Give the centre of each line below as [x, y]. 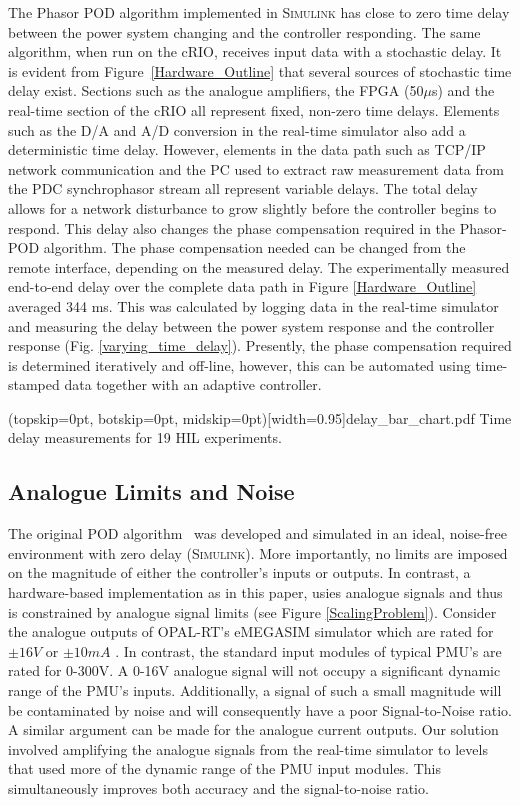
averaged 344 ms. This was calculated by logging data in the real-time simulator [253, 305]
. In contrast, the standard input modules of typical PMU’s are [308, 650]
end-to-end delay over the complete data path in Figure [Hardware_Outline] [242, 286]
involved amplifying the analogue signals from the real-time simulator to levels [248, 748]
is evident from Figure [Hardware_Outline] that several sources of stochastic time [260, 70]
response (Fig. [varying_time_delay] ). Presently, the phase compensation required [260, 345]
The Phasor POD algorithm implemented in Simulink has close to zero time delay [259, 12]
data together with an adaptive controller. [193, 384]
